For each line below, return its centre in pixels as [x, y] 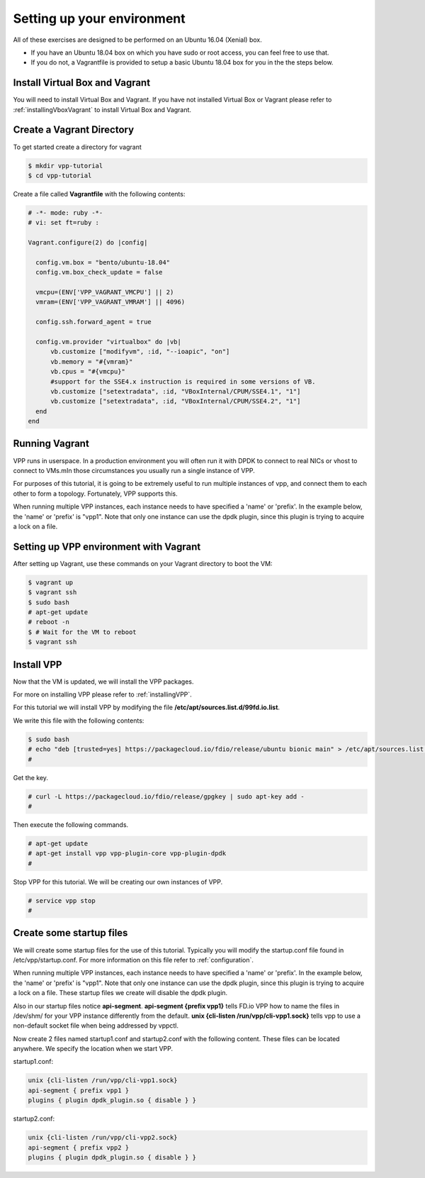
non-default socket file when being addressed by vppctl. [96, 1026]
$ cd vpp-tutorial [60, 175]
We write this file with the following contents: [79, 721]
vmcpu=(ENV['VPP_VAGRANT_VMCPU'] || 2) [105, 292]
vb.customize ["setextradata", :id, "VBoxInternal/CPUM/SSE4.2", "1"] [176, 401]
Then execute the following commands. [71, 824]
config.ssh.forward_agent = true [93, 322]
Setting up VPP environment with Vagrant [107, 546]
